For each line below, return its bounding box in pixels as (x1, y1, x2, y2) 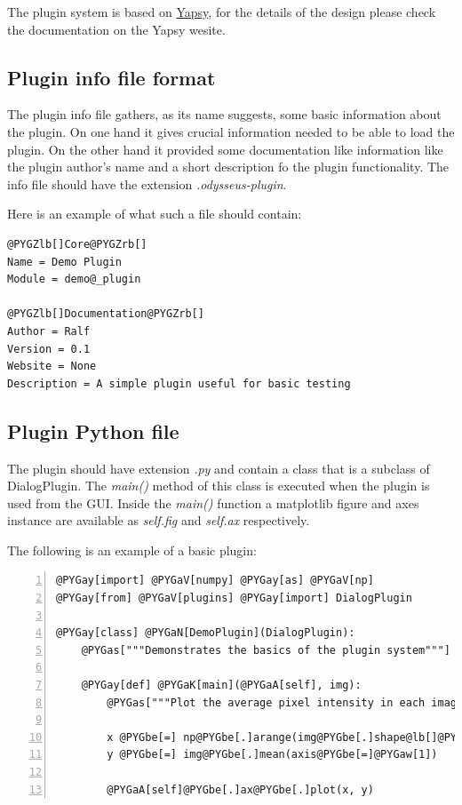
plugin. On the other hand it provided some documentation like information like (7, 139, 443, 158)
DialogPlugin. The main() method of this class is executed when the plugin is (7, 476, 430, 495)
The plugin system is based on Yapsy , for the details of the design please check (7, 3, 436, 20)
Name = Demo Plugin (7, 255, 122, 268)
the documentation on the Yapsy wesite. (7, 20, 226, 38)
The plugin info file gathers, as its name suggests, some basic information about (7, 105, 442, 124)
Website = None (7, 360, 97, 373)
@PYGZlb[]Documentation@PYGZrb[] (7, 307, 204, 321)
